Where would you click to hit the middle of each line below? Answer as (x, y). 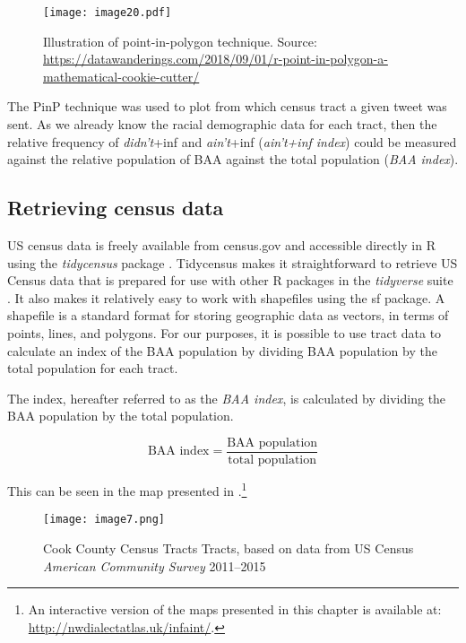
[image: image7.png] (104, 520)
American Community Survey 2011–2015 (155, 565)
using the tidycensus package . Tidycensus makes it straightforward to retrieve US (233, 262)
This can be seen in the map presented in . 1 (127, 489)
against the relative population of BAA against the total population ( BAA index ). (233, 159)
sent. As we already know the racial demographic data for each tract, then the (222, 124)
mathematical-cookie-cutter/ (121, 76)
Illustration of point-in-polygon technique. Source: (180, 41)
